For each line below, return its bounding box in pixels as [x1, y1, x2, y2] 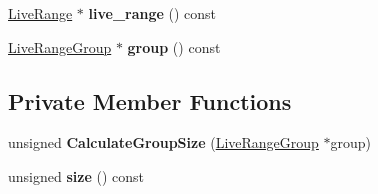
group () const [127, 36, 221, 57]
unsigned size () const [8, 165, 144, 186]
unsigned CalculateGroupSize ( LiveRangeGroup [8, 132, 319, 153]
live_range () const [88, 3, 217, 23]
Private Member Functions [8, 85, 292, 116]
